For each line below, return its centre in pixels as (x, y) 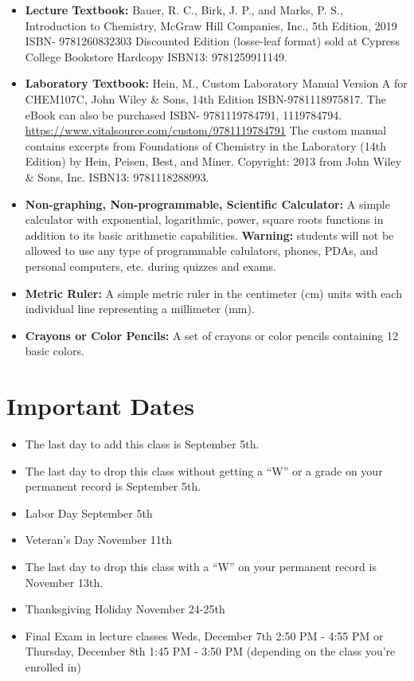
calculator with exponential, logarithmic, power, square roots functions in (204, 219)
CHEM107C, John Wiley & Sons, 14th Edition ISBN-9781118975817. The (205, 98)
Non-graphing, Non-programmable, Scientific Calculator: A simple (207, 204)
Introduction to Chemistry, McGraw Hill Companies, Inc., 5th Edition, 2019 (211, 25)
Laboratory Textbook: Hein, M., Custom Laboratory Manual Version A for (216, 83)
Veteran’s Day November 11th (99, 540)
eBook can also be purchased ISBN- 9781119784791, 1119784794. (184, 114)
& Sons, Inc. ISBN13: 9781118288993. (117, 176)
